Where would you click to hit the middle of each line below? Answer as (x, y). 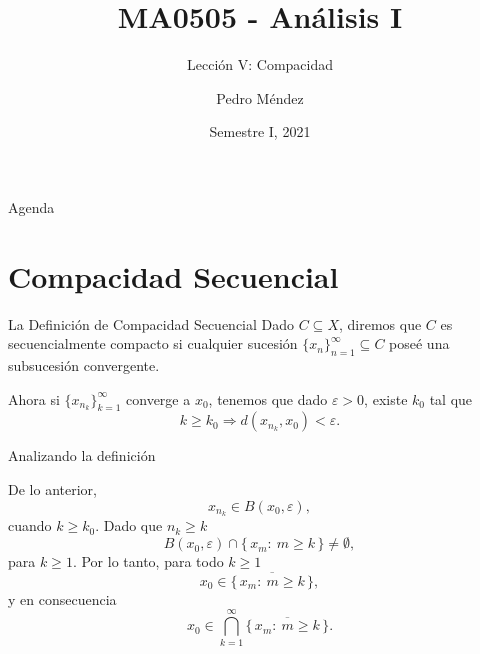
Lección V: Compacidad (260, 64)
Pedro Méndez (260, 97)
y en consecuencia (62, 598)
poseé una (419, 343)
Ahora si (34, 398)
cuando (30, 525)
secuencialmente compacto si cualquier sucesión (153, 343)
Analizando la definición (82, 455)
